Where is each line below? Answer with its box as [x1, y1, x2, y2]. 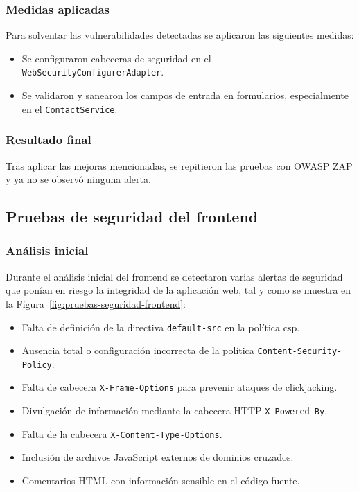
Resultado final [6, 131, 91, 148]
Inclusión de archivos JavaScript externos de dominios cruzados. [21, 450, 294, 464]
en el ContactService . [21, 101, 118, 116]
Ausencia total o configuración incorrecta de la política [21, 343, 254, 358]
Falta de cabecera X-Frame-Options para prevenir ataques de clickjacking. [21, 380, 338, 394]
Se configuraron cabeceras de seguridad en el [21, 51, 211, 65]
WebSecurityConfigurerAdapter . [21, 64, 164, 79]
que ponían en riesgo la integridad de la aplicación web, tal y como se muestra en [6, 283, 351, 297]
